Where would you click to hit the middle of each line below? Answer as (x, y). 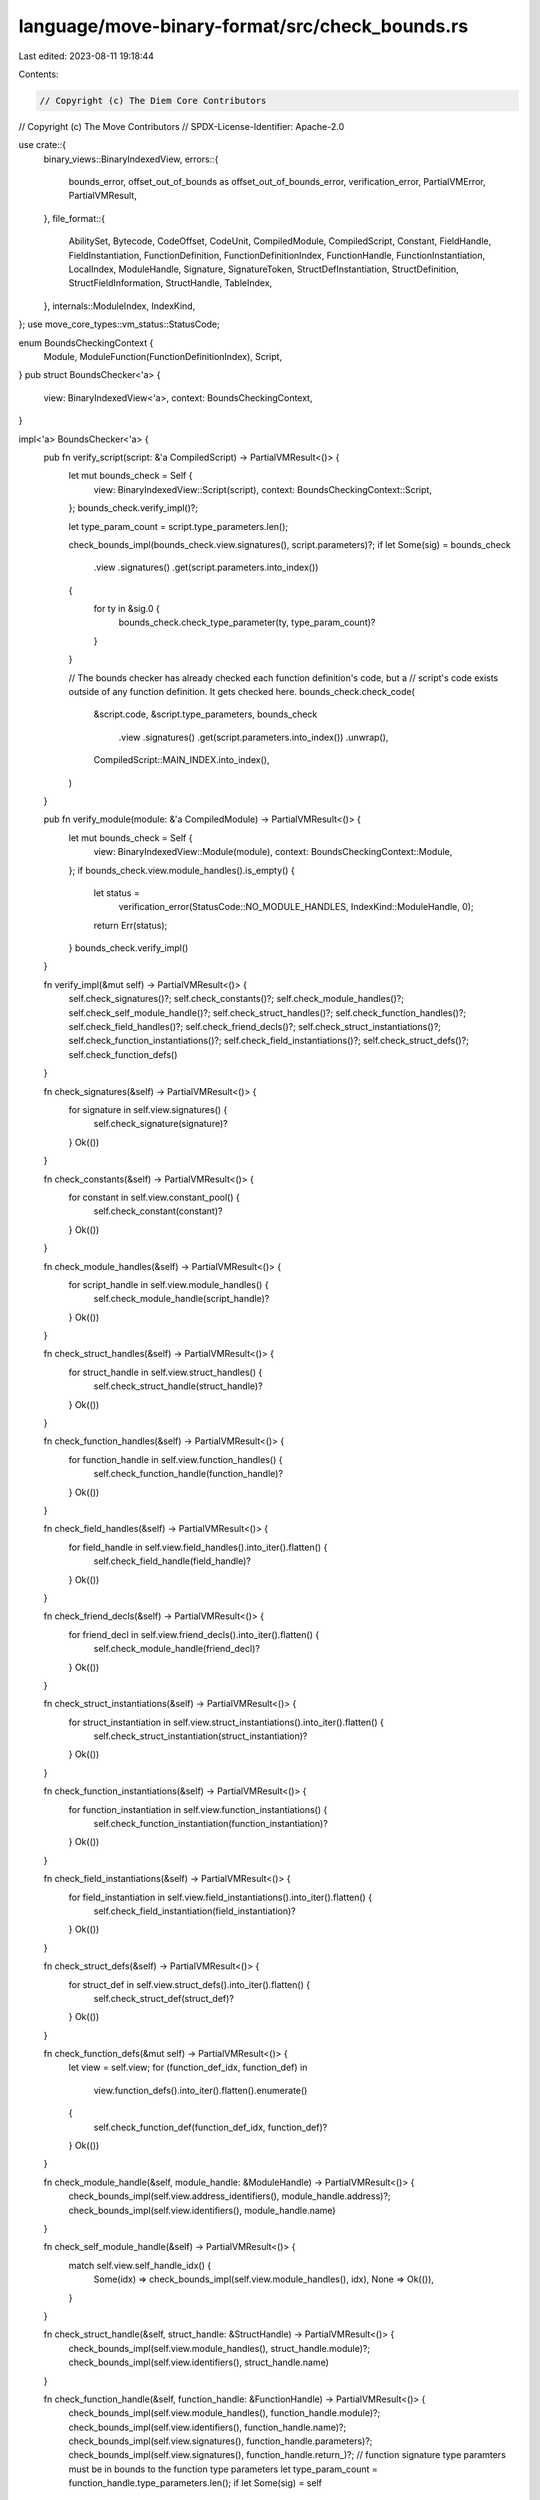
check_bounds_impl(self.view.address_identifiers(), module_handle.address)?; (229, 2196)
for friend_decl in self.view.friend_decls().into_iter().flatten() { (194, 1634)
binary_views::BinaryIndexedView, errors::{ (131, 159)
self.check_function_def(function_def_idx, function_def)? (210, 2127)
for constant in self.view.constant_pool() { (154, 1197)
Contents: (38, 74)
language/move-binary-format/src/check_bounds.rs (243, 26)
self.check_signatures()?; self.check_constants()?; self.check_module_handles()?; (236, 999)
